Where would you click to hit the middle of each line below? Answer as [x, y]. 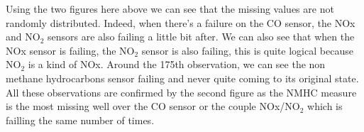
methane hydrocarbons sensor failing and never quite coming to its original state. [182, 78]
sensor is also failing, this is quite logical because [247, 50]
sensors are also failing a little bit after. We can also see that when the [201, 37]
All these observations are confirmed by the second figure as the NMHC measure [181, 92]
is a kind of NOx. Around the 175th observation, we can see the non [177, 64]
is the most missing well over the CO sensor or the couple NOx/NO [153, 106]
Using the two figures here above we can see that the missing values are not [170, 9]
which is [325, 106]
